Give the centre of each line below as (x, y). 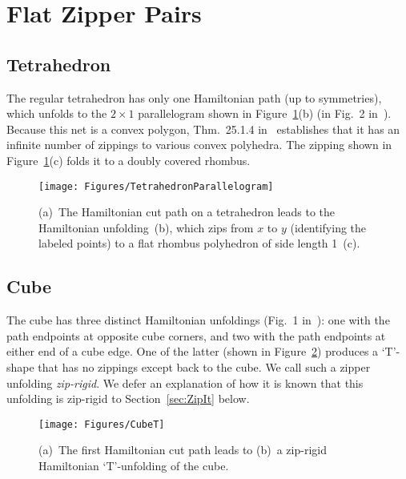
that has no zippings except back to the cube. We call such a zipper (204, 366)
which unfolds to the (57, 113)
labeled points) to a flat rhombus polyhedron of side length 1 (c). (199, 243)
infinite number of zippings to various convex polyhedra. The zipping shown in (199, 145)
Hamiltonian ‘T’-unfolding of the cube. (134, 465)
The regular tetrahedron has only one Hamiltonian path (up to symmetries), (194, 97)
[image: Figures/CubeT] (102, 424)
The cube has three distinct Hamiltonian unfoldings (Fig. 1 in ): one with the (198, 320)
